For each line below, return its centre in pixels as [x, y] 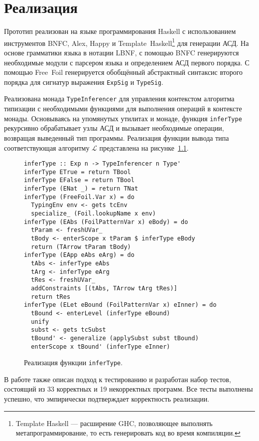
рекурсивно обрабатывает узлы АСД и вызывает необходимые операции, [114, 128]
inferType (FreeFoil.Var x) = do [79, 197]
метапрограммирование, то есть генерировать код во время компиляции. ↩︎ [128, 433]
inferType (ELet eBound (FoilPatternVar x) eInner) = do [120, 305]
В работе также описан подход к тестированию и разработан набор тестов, [118, 379]
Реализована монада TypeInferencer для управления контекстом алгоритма [119, 99]
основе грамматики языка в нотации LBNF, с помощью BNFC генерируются [122, 52]
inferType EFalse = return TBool [79, 180]
